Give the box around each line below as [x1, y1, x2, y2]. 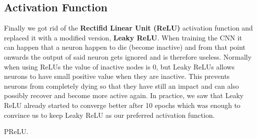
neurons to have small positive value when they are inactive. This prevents [4, 71, 230, 81]
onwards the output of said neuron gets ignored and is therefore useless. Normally [4, 51, 252, 62]
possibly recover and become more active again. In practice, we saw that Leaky [4, 90, 244, 101]
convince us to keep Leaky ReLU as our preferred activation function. [4, 109, 215, 120]
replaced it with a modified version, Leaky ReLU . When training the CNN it [4, 32, 242, 42]
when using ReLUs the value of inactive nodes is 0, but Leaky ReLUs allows [4, 61, 235, 71]
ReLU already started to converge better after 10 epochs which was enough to [4, 100, 241, 110]
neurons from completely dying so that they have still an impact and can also [4, 80, 239, 91]
